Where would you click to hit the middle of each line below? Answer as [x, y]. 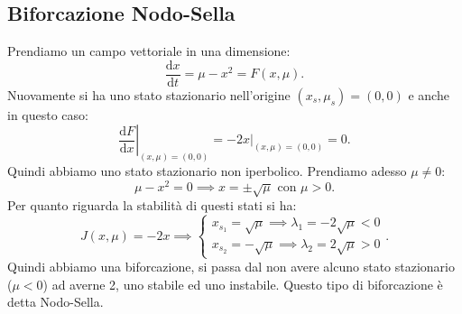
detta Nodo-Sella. [55, 302]
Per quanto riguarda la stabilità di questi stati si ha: [152, 205]
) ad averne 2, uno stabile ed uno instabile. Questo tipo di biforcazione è [243, 284]
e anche [429, 94]
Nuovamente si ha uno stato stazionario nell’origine [149, 94]
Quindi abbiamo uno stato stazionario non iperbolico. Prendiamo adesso [207, 171]
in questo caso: [48, 114]
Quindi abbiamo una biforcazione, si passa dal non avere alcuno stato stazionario [231, 267]
